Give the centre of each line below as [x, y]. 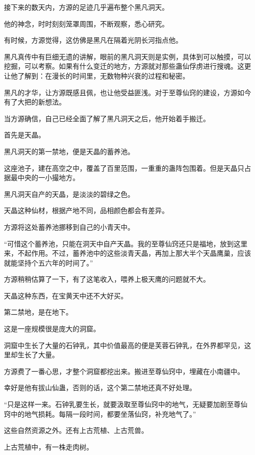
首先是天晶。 [25, 135]
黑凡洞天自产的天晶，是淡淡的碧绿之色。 [69, 194]
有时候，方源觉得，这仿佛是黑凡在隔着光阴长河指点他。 [93, 40]
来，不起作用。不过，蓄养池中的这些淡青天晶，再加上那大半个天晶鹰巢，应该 [127, 253]
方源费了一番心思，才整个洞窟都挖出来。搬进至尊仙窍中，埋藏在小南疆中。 [124, 371]
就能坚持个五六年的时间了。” [49, 262]
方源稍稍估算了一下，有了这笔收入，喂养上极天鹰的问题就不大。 [107, 279]
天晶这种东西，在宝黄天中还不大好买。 [66, 295]
